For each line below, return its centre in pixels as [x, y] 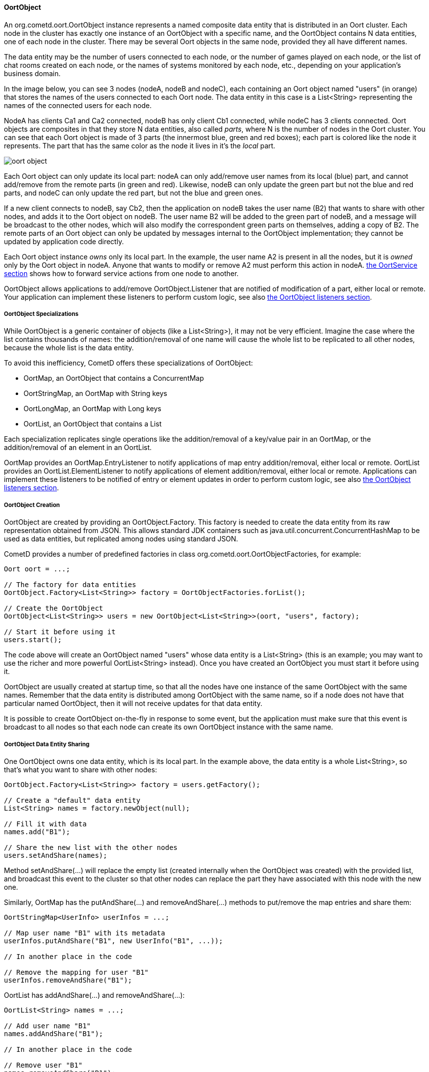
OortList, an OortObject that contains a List [93, 424]
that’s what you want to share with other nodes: [81, 769]
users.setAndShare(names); [56, 855]
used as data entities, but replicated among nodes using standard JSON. [121, 539]
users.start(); [33, 640]
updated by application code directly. [64, 241]
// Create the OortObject [54, 608]
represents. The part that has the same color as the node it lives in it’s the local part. [140, 145]
